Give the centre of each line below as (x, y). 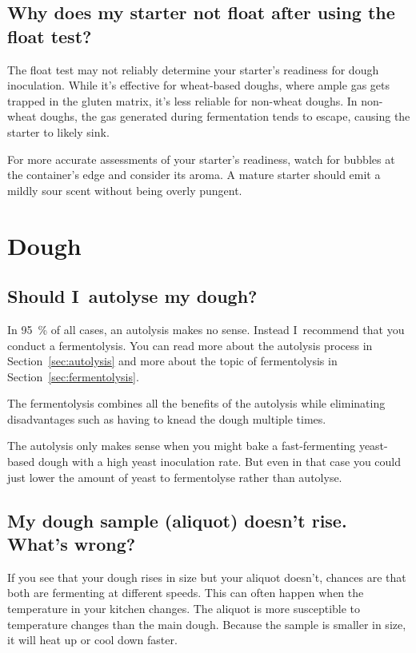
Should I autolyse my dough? (132, 296)
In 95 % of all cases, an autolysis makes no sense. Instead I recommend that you (206, 329)
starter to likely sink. (58, 131)
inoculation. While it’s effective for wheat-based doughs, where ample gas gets (198, 85)
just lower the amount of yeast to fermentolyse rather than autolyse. (175, 477)
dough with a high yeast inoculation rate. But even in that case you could (220, 462)
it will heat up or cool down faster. (92, 640)
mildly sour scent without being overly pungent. (125, 190)
